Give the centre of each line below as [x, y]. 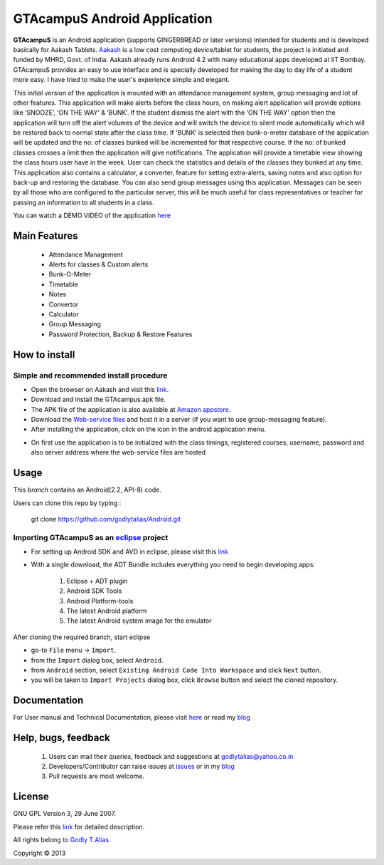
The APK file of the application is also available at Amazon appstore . [131, 409]
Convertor [64, 304]
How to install [44, 354]
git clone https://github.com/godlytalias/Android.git [106, 519]
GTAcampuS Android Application [113, 19]
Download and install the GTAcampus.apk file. [98, 400]
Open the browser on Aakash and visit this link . [100, 389]
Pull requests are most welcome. [97, 776]
